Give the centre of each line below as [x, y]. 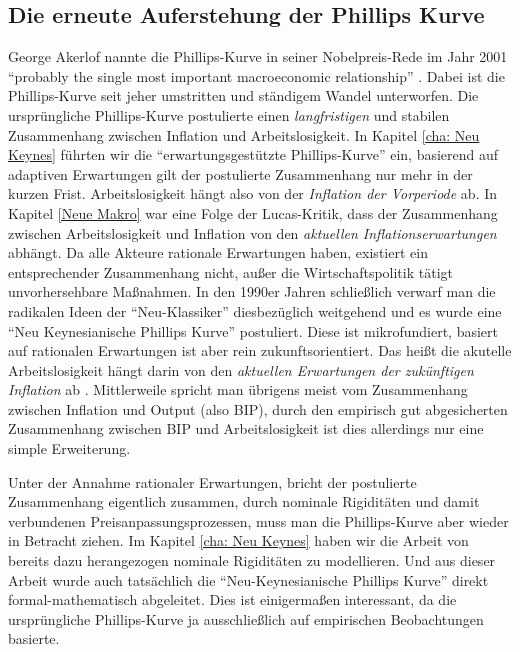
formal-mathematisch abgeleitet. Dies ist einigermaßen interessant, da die [232, 599]
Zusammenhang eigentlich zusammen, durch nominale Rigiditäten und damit [244, 501]
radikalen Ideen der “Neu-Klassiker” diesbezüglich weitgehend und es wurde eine [255, 310]
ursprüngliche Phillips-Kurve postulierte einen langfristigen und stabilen [229, 114]
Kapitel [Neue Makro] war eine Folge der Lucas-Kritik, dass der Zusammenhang [253, 212]
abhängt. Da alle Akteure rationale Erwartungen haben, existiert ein [218, 252]
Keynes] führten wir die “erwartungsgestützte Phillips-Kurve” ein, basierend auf [253, 154]
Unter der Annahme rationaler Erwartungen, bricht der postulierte [212, 481]
